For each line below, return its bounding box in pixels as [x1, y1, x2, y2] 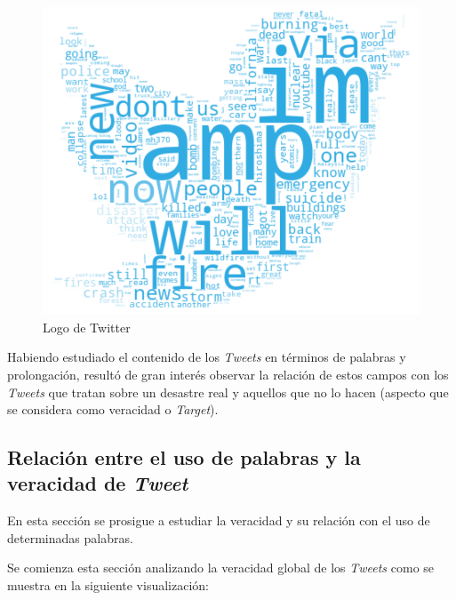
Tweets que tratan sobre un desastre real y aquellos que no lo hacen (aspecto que [7, 382, 449, 401]
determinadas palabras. [7, 528, 133, 547]
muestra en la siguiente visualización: [7, 576, 209, 595]
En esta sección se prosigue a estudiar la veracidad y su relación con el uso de [7, 511, 430, 530]
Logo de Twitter [43, 317, 131, 336]
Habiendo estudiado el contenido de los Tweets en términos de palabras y [7, 348, 406, 366]
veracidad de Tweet [7, 469, 188, 497]
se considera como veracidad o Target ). [7, 400, 219, 419]
